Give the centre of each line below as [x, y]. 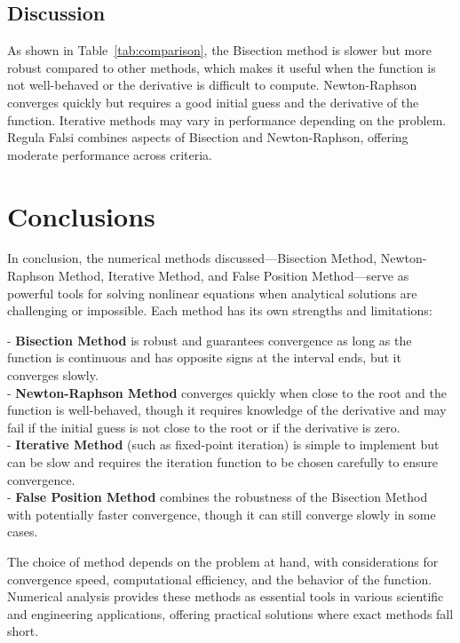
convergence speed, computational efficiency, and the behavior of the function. [220, 579]
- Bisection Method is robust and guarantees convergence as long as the [210, 340]
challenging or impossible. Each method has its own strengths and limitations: [220, 310]
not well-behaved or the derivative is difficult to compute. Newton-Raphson [212, 85]
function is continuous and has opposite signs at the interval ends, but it [204, 357]
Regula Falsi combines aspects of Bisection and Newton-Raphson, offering [208, 137]
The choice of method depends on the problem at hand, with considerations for [223, 561]
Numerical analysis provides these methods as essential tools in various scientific [226, 596]
